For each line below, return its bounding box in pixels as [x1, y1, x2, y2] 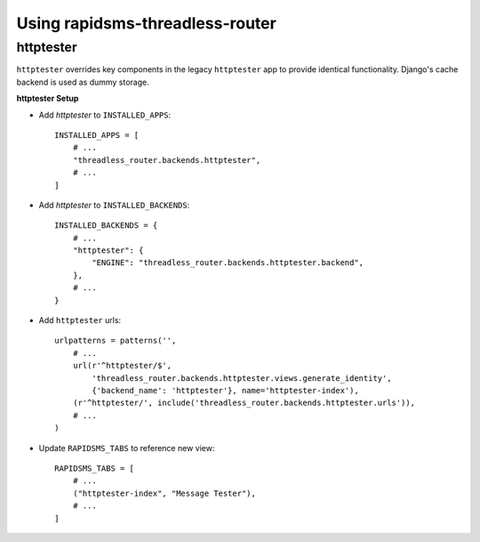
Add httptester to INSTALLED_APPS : [38, 109, 172, 120]
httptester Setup [16, 93, 79, 104]
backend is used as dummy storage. [16, 77, 150, 87]
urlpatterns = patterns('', [54, 336, 177, 346]
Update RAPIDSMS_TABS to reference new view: [38, 442, 215, 453]
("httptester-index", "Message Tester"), [72, 488, 257, 498]
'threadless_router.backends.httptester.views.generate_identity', [92, 373, 392, 383]
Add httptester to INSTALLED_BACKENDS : [38, 199, 190, 210]
